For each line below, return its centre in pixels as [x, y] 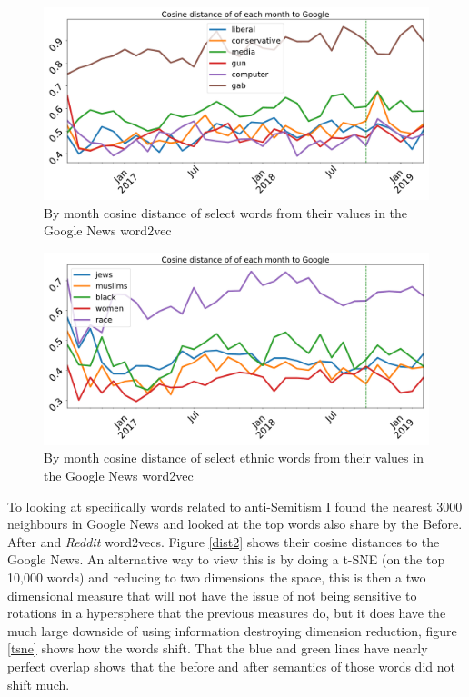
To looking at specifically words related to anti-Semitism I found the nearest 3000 [235, 506]
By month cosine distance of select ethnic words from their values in [234, 458]
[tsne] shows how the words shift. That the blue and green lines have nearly [218, 648]
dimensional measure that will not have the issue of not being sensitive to [212, 595]
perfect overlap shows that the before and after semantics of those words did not [231, 666]
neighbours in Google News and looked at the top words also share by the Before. [235, 524]
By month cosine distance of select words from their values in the [226, 212]
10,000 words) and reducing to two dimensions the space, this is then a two [217, 577]
